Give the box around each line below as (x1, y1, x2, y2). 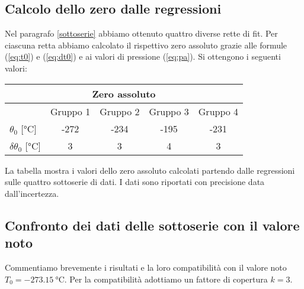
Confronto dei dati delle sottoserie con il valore (5, 216, 300, 234)
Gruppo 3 (149, 104, 189, 118)
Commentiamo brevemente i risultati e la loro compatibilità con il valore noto (5, 261, 287, 273)
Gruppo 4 (198, 104, 239, 118)
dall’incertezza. (5, 187, 59, 199)
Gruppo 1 (50, 104, 91, 118)
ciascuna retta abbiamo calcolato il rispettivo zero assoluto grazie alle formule (5, 38, 287, 51)
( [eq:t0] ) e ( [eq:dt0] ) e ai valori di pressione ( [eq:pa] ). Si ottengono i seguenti (5, 50, 281, 63)
